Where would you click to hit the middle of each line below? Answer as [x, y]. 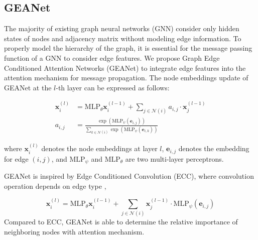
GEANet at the [28, 87]
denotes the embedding [214, 148]
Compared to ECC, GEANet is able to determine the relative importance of [121, 222]
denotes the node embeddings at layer [99, 148]
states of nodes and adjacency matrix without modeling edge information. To [123, 38]
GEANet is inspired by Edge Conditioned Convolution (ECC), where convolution [129, 176]
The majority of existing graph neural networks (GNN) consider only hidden [122, 28]
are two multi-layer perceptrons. [174, 158]
